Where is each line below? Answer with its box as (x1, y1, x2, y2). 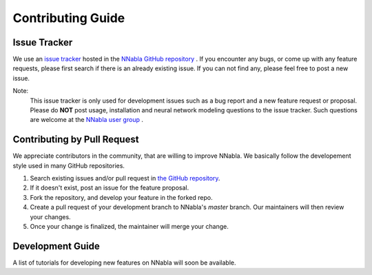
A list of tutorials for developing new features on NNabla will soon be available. (12, 258, 236, 267)
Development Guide (12, 240, 100, 252)
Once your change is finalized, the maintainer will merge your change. (30, 223, 229, 231)
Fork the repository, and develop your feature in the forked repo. (30, 193, 213, 201)
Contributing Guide (12, 10, 125, 26)
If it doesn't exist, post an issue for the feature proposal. (30, 183, 189, 192)
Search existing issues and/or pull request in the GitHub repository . (30, 174, 220, 183)
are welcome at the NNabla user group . (30, 116, 144, 124)
